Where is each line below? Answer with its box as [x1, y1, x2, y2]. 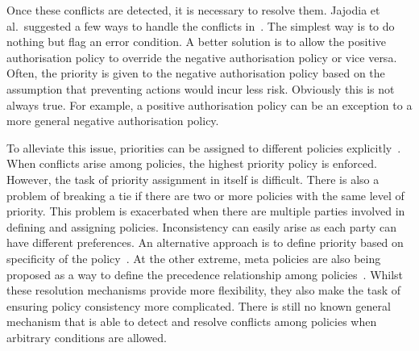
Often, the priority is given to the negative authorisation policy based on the [6, 65, 385, 81]
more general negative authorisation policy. [6, 112, 219, 129]
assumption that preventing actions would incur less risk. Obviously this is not [6, 80, 395, 97]
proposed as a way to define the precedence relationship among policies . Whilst [6, 265, 404, 282]
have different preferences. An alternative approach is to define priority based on [6, 234, 404, 251]
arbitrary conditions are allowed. [6, 328, 167, 345]
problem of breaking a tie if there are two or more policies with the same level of [6, 186, 404, 203]
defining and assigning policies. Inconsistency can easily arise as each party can [6, 218, 397, 235]
